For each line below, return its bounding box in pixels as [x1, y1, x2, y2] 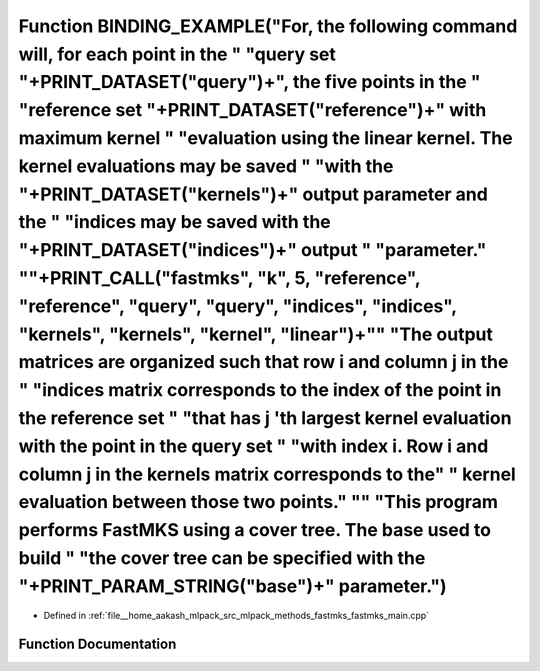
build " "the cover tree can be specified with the [18, 546, 426, 569]
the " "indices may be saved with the [18, 211, 332, 234]
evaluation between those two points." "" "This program [18, 491, 499, 514]
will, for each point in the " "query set [18, 43, 337, 65]
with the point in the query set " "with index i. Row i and [18, 435, 489, 457]
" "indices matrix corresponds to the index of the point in [18, 379, 502, 402]
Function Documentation [18, 636, 177, 653]
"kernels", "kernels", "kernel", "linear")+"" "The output [18, 323, 494, 345]
